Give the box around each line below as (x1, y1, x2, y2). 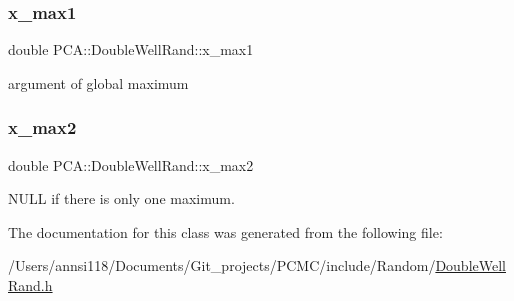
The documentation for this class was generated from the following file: (8, 221, 443, 242)
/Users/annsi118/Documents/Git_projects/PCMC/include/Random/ (8, 255, 436, 276)
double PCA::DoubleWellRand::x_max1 (8, 39, 254, 60)
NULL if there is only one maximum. (8, 188, 235, 209)
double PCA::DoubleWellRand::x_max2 (8, 154, 254, 175)
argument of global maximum (8, 72, 189, 93)
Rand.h (8, 275, 53, 295)
